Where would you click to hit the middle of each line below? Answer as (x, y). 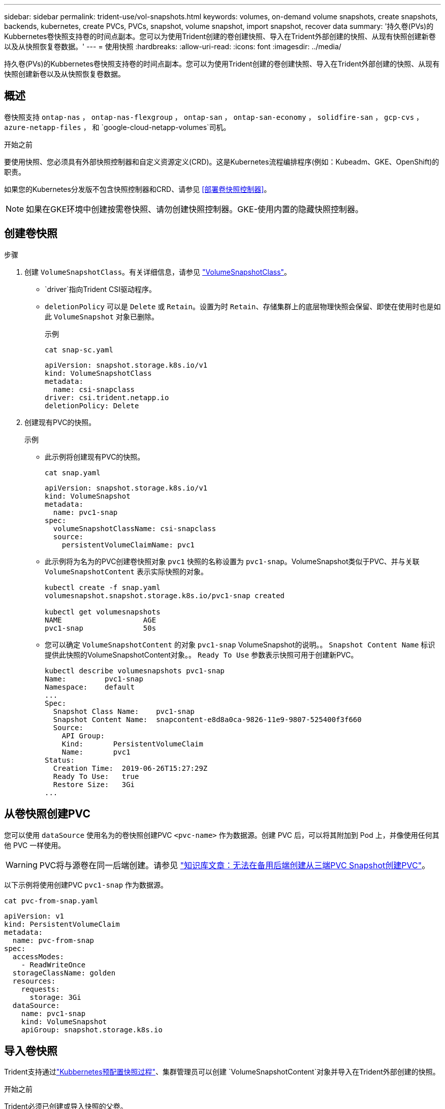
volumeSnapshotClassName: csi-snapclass (135, 528)
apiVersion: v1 (34, 916)
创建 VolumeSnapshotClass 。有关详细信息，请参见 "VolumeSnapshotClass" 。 (158, 272)
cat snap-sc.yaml (79, 350)
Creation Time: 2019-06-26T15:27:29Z (130, 768)
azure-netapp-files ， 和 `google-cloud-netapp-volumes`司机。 (117, 127)
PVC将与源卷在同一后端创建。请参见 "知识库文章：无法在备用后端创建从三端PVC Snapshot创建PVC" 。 (235, 865)
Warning (22, 865)
